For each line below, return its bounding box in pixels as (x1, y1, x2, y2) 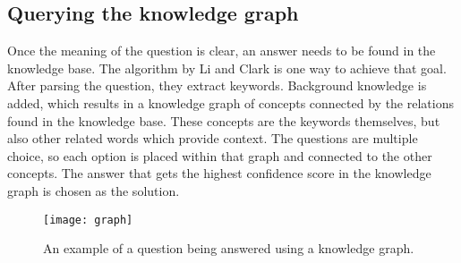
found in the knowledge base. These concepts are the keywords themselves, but (7, 111, 440, 130)
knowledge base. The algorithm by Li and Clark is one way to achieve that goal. (7, 58, 447, 77)
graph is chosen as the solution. (7, 181, 180, 199)
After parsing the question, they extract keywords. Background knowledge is (7, 76, 427, 95)
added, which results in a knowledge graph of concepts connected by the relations (7, 93, 454, 112)
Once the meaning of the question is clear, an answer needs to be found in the (7, 41, 436, 60)
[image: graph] (43, 213, 133, 226)
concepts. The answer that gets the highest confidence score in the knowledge (7, 164, 431, 182)
